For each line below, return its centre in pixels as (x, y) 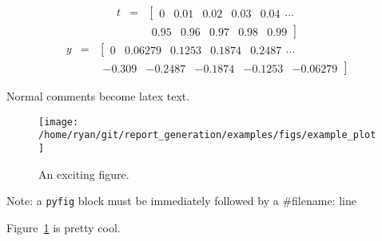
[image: (59, 122)
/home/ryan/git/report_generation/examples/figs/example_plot (207, 135)
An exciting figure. (84, 174)
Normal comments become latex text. (98, 96)
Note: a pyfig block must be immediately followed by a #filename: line (181, 201)
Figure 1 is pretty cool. (64, 227)
